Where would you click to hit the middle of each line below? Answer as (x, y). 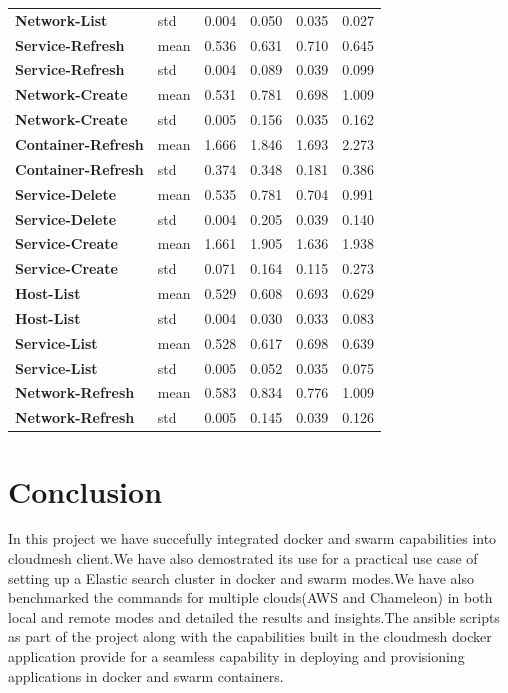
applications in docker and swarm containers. (146, 675)
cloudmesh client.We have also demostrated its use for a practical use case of (243, 558)
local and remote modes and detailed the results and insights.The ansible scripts (254, 616)
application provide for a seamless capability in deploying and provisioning (236, 656)
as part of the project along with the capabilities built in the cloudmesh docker (250, 636)
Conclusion (85, 490)
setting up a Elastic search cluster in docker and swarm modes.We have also (241, 577)
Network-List (61, 19)
